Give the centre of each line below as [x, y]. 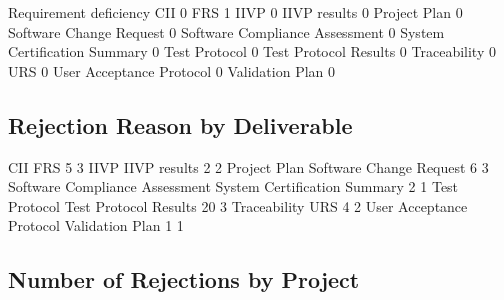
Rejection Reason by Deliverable [180, 124]
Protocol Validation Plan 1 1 [96, 225]
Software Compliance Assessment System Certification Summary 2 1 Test [233, 186]
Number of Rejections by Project [184, 279]
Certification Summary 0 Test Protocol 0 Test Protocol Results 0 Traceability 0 [252, 51]
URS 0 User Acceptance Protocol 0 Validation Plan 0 [172, 70]
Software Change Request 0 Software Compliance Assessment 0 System [226, 31]
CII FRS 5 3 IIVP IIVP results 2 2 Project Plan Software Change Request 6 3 [248, 166]
